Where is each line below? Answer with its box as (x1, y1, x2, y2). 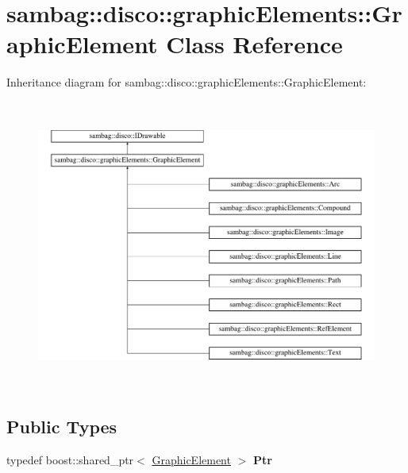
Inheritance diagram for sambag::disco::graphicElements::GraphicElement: (6, 74, 367, 90)
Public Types (6, 414, 117, 439)
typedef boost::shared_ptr (6, 451, 134, 467)
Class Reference (166, 28, 343, 60)
